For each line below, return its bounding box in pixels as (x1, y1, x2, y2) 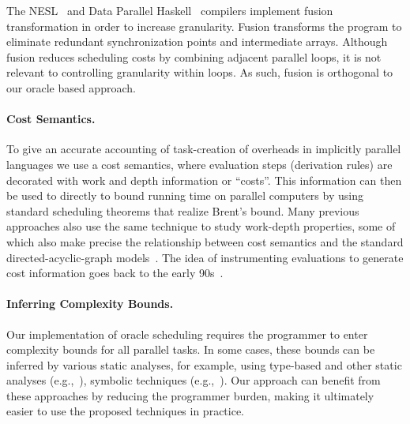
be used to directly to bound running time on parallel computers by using (6, 187, 363, 204)
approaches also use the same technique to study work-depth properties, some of (6, 218, 396, 235)
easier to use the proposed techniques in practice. (6, 403, 245, 419)
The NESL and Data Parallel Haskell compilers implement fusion (6, 2, 333, 18)
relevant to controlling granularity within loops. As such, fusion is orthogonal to (6, 64, 393, 81)
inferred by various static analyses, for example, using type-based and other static (6, 356, 402, 373)
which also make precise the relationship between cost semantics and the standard (6, 233, 404, 250)
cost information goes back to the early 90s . (6, 265, 224, 281)
